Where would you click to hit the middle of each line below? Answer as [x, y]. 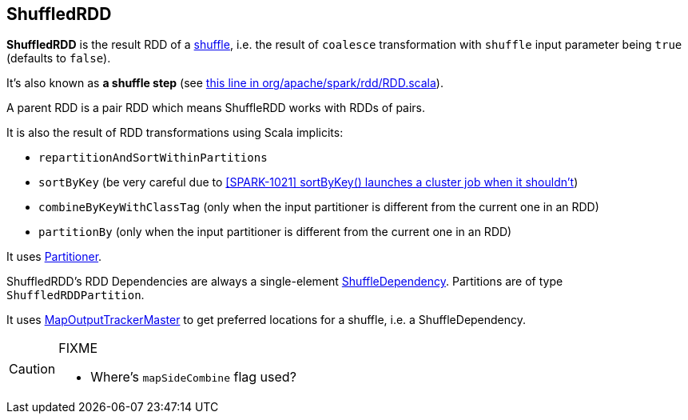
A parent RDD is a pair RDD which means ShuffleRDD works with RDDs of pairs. [216, 108]
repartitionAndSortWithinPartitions [153, 158]
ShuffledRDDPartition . [76, 295]
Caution [32, 369]
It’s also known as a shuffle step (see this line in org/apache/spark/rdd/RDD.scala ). [225, 83]
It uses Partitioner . [54, 257]
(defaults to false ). [59, 58]
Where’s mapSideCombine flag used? [193, 377]
